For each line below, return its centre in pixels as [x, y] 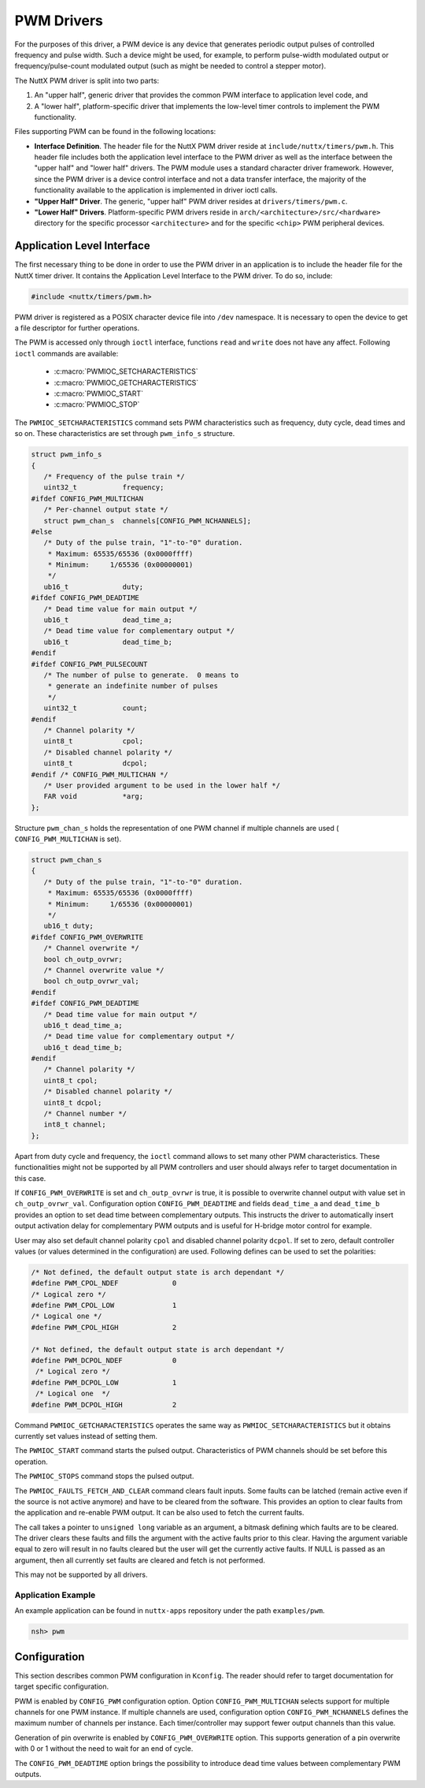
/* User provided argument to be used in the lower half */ [162, 785]
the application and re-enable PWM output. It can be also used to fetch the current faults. [159, 1513]
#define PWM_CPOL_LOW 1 [104, 1306]
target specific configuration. [62, 1686]
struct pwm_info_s [67, 454]
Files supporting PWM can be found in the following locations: [115, 132]
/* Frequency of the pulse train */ [114, 476]
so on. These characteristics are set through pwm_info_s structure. [125, 434]
